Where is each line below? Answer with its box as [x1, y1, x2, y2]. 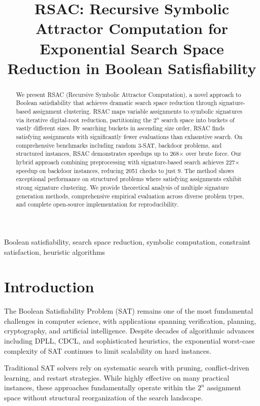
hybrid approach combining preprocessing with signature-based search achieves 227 [16, 157, 235, 166]
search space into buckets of [161, 115, 235, 124]
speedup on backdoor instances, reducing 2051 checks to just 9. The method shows [16, 166, 234, 175]
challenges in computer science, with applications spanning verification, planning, [4, 315, 256, 326]
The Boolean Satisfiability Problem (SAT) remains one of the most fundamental [4, 306, 253, 316]
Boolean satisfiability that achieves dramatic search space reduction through [16, 98, 217, 107]
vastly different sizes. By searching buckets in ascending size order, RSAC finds [16, 124, 225, 132]
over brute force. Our [185, 149, 242, 158]
